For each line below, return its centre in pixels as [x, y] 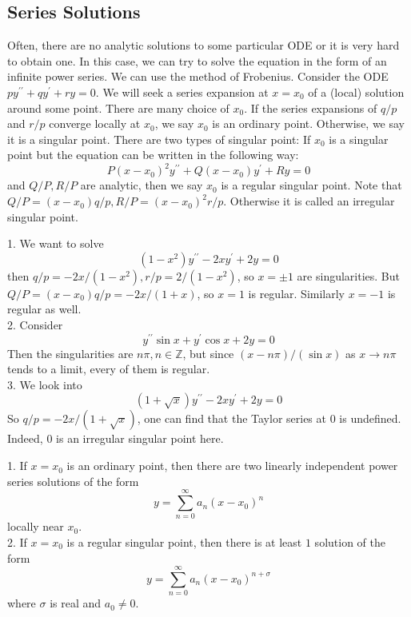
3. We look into [45, 384]
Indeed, [25, 438]
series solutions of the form [73, 481]
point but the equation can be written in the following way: [153, 155]
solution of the [350, 541]
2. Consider [35, 325]
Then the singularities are [70, 353]
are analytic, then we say [142, 185]
